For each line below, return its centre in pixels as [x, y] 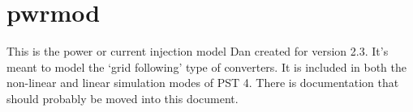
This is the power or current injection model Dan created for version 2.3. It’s [198, 51]
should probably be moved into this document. [123, 98]
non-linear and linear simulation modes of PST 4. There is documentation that [203, 83]
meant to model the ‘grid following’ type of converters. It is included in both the [207, 66]
